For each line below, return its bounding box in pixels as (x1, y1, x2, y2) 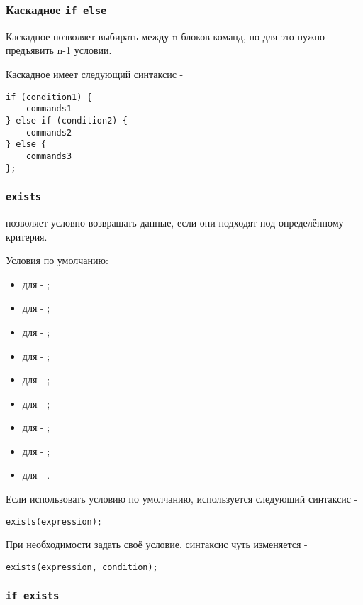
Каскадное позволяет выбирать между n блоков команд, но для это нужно (6, 28, 325, 43)
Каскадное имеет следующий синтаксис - (6, 66, 184, 81)
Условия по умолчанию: (6, 253, 108, 268)
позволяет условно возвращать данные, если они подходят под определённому (6, 214, 344, 229)
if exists (6, 590, 60, 602)
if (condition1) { (6, 92, 92, 102)
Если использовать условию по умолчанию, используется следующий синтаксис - (6, 491, 358, 506)
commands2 (26, 127, 72, 138)
